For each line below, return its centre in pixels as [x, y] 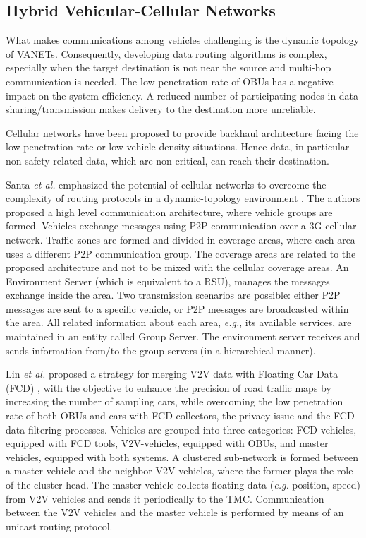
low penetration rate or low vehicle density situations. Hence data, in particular [178, 147]
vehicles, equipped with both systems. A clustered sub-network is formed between [182, 456]
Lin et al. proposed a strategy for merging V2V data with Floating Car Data [172, 374]
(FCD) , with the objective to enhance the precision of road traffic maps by [169, 387]
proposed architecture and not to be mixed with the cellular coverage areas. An [177, 267]
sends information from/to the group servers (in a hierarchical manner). [161, 350]
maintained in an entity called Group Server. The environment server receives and [183, 336]
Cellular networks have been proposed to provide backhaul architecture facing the [182, 132]
